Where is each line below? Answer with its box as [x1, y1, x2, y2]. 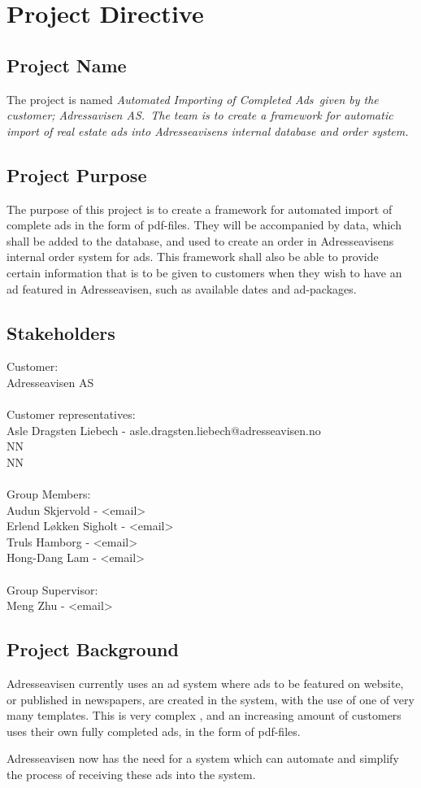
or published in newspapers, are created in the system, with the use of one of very [7, 690, 414, 707]
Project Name [7, 52, 127, 77]
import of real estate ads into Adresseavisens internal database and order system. [7, 122, 409, 139]
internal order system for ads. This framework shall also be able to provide [7, 248, 379, 265]
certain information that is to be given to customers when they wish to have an [7, 263, 402, 281]
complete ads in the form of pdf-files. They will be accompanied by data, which [7, 216, 401, 233]
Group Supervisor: [7, 581, 98, 598]
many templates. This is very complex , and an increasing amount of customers [7, 707, 401, 724]
